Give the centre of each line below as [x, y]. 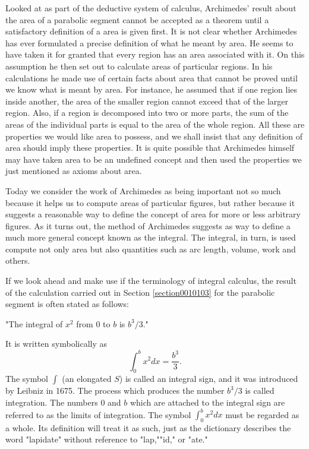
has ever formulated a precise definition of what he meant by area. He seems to [149, 42]
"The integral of [34, 323]
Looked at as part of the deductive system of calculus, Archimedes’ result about [151, 8]
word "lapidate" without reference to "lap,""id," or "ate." [107, 439]
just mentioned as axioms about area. [74, 171]
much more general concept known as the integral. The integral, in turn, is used [151, 237]
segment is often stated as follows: [67, 304]
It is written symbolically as [56, 344]
